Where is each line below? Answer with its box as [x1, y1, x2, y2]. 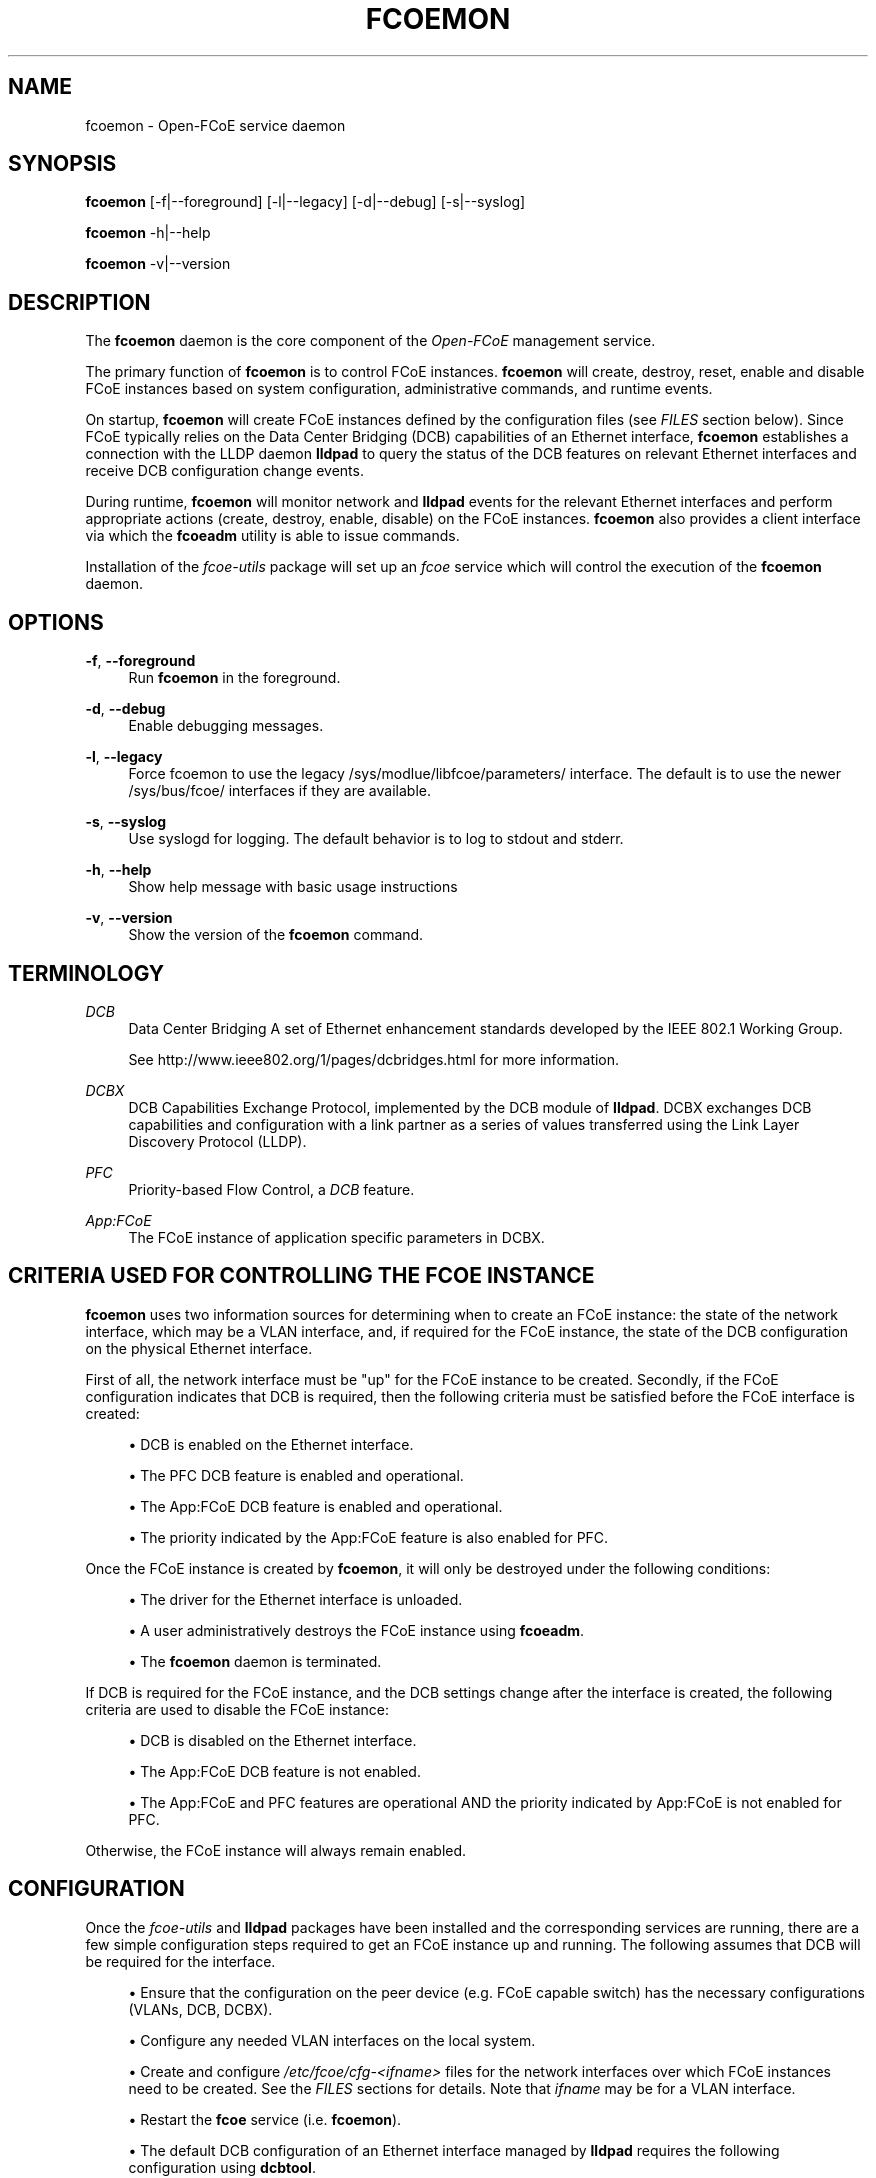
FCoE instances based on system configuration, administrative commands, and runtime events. [85, 380, 713, 398]
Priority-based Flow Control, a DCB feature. [128, 1180, 415, 1198]
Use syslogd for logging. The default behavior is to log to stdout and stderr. [128, 830, 624, 848]
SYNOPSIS [8, 151, 117, 177]
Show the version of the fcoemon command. [128, 926, 424, 944]
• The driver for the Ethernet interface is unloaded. [128, 1590, 463, 1608]
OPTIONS [8, 609, 104, 635]
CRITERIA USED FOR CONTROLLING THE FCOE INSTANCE [8, 1263, 595, 1289]
